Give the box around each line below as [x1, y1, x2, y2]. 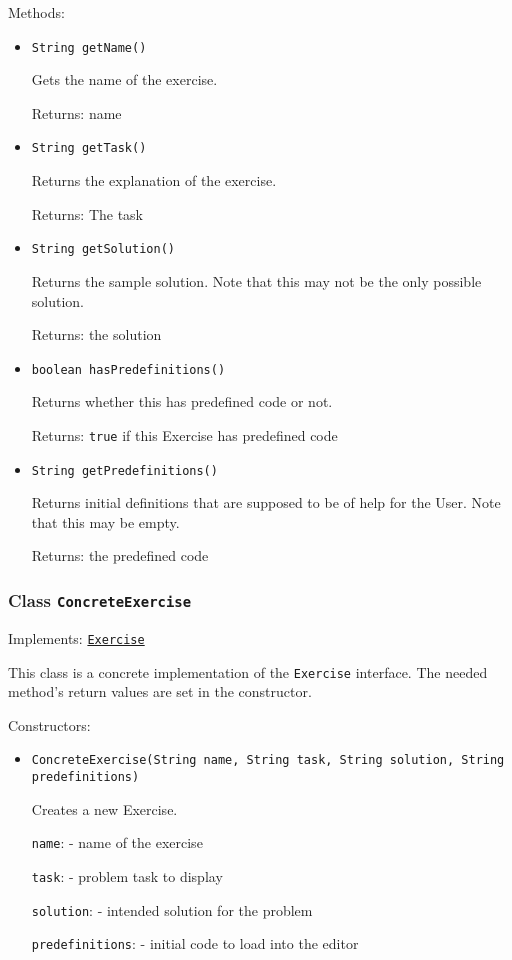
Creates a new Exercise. [31, 798, 178, 819]
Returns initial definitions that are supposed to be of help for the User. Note [31, 492, 501, 513]
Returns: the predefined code [31, 545, 209, 566]
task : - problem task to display [31, 865, 223, 886]
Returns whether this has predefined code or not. [31, 391, 333, 412]
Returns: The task [31, 203, 144, 224]
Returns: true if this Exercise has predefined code [31, 424, 338, 445]
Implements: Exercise [8, 627, 145, 648]
